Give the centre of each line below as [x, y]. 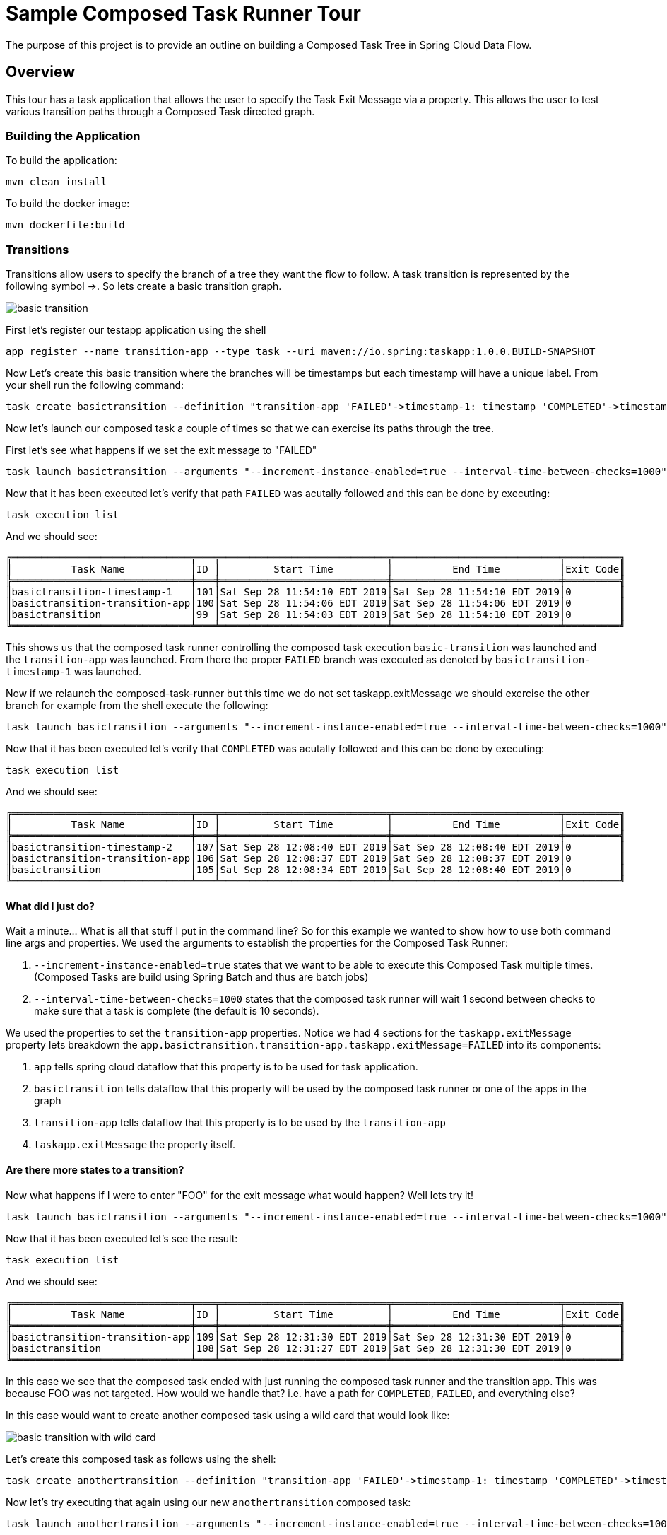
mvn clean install [57, 182]
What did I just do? [50, 906]
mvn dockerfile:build [65, 225]
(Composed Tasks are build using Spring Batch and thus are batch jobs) [201, 977]
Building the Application [73, 135]
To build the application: [61, 160]
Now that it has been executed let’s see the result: [122, 1238]
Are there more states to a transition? [95, 1169]
